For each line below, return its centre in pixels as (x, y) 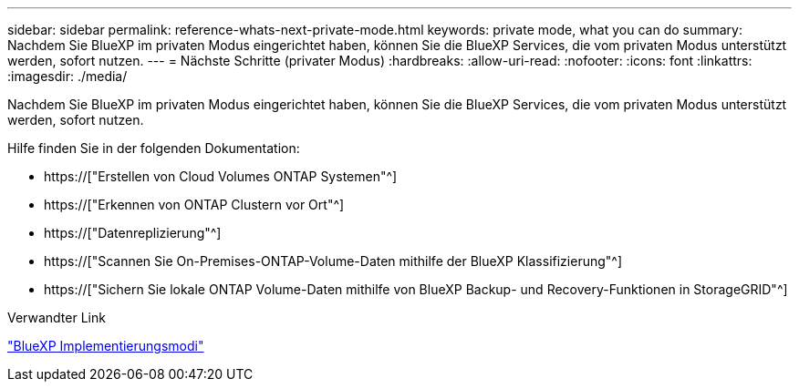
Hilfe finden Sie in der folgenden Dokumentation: (154, 148)
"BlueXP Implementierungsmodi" (106, 346)
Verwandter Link (57, 317)
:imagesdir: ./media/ (67, 76)
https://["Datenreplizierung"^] (133, 233)
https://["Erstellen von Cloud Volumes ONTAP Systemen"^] (221, 176)
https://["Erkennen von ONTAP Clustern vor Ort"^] (194, 205)
